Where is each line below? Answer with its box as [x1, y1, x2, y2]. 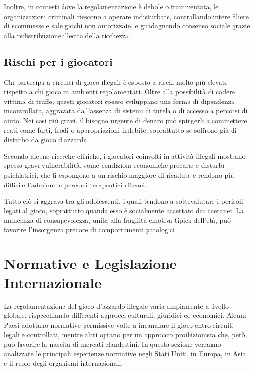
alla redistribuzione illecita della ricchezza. [4, 30, 130, 40]
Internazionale [4, 272, 102, 292]
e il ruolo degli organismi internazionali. [4, 358, 123, 368]
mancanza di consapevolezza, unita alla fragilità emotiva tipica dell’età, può [4, 215, 231, 225]
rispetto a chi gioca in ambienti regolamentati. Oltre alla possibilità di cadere [4, 86, 235, 97]
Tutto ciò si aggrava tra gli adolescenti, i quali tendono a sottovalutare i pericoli [4, 196, 243, 206]
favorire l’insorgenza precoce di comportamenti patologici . [4, 224, 179, 234]
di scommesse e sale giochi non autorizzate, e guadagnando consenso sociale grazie [4, 21, 250, 31]
